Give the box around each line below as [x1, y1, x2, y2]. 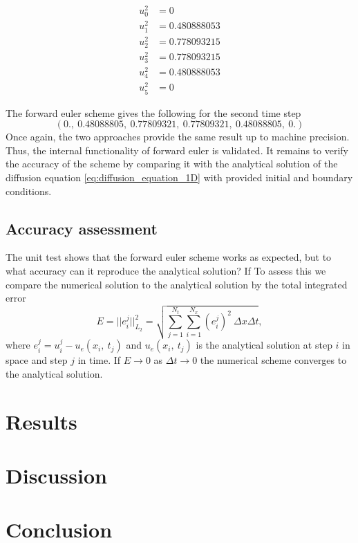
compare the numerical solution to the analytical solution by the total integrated [6, 277, 348, 291]
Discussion [6, 461, 107, 489]
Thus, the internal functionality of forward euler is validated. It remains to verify [6, 142, 348, 157]
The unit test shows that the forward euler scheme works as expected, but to [6, 250, 332, 264]
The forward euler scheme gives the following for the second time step [6, 105, 301, 120]
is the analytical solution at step [196, 338, 332, 352]
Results [6, 407, 77, 435]
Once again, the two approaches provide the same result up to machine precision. [6, 129, 350, 144]
